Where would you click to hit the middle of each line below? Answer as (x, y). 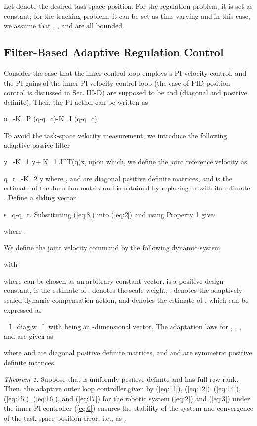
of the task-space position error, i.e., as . (65, 418)
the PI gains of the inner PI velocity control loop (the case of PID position (117, 82)
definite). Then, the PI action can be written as (76, 102)
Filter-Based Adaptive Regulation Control (114, 52)
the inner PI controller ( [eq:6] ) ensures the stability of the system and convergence (128, 408)
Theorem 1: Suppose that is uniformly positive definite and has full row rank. (121, 379)
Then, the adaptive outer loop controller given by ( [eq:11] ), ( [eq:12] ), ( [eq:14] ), (122, 389)
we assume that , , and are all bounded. (64, 25)
